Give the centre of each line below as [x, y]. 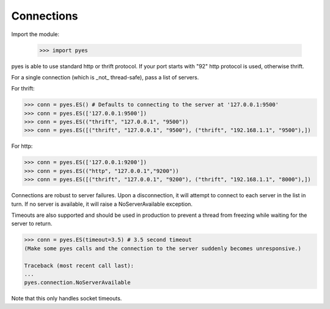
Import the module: [35, 34]
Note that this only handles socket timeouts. [67, 299]
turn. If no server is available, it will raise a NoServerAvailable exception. [102, 204]
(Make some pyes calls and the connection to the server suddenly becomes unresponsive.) [163, 248]
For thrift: [23, 89]
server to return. [32, 224]
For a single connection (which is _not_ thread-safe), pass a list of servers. [105, 77]
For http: [22, 146]
